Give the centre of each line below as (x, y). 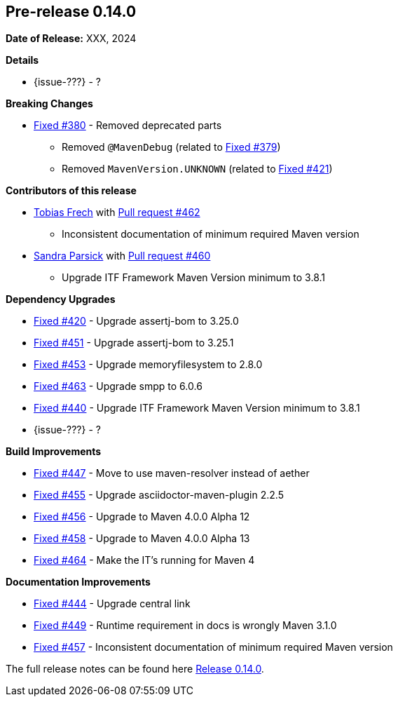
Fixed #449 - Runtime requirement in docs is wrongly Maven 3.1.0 (185, 626)
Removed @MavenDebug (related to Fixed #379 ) (171, 147)
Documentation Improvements (78, 582)
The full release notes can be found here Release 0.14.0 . (135, 669)
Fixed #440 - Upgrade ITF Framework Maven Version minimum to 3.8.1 (197, 408)
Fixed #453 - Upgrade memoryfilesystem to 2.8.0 (148, 365)
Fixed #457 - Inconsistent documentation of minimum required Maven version (213, 647)
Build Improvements (54, 452)
